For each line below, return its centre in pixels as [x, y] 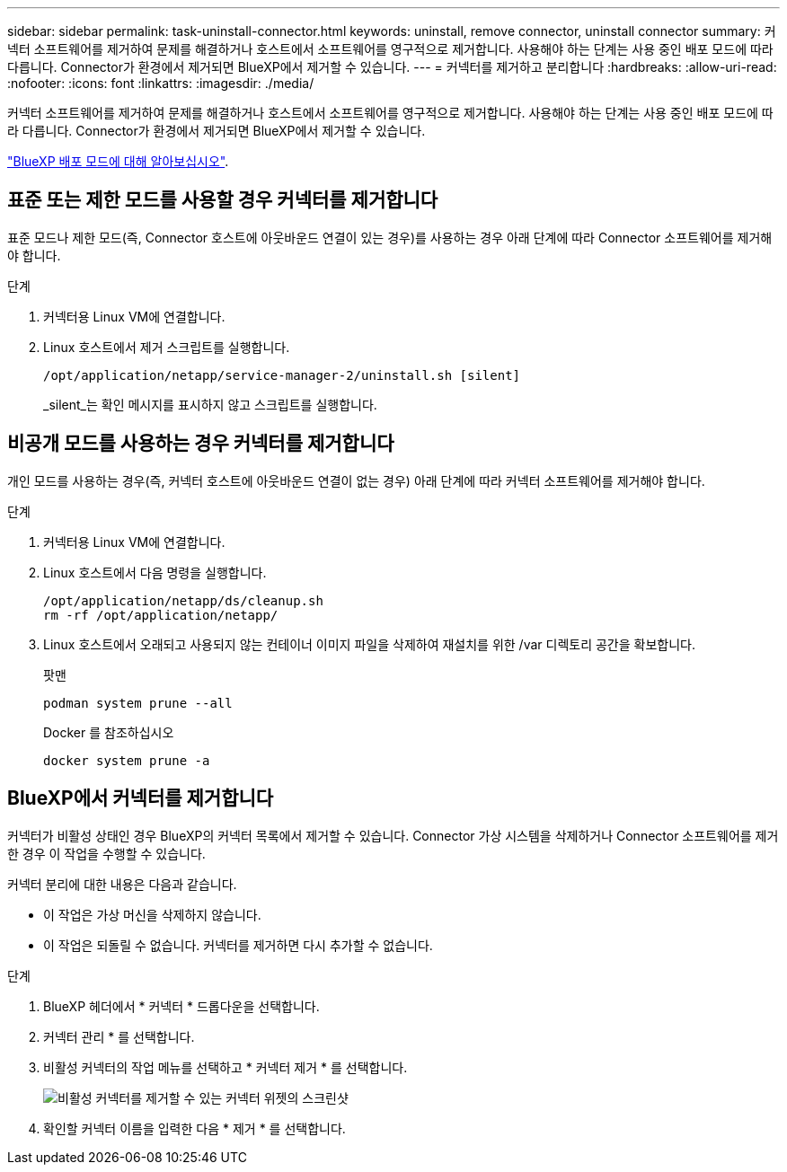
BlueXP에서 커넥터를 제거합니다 [141, 798]
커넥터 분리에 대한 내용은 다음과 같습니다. [122, 884]
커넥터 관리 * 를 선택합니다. [119, 1036]
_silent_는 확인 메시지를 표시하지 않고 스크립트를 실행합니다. [210, 404]
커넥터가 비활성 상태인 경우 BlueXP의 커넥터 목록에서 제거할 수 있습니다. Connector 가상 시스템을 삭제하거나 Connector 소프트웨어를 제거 [393, 835]
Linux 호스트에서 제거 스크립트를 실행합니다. [167, 347]
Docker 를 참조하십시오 [109, 732]
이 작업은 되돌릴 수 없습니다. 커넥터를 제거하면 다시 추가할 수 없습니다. [238, 945]
